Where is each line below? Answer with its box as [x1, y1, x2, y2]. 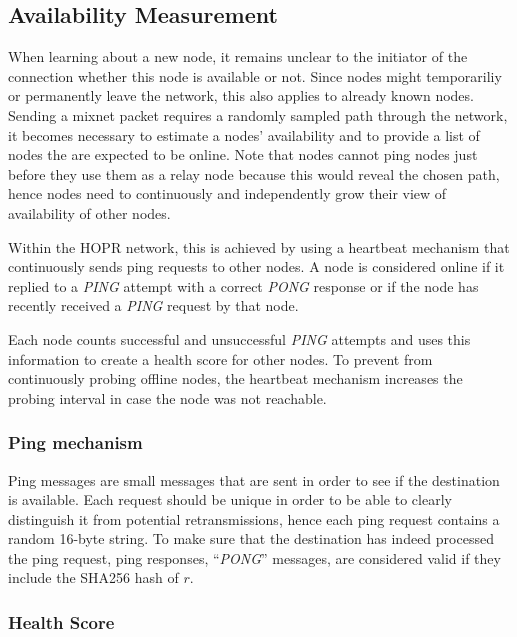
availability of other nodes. [8, 202, 171, 223]
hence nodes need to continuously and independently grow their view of [8, 183, 447, 204]
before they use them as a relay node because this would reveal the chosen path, [8, 163, 500, 184]
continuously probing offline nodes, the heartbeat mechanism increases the [8, 368, 463, 389]
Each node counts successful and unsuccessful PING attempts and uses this [8, 328, 471, 349]
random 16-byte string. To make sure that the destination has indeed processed [8, 528, 494, 549]
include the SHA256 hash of [8, 567, 179, 588]
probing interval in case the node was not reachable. [8, 387, 327, 408]
